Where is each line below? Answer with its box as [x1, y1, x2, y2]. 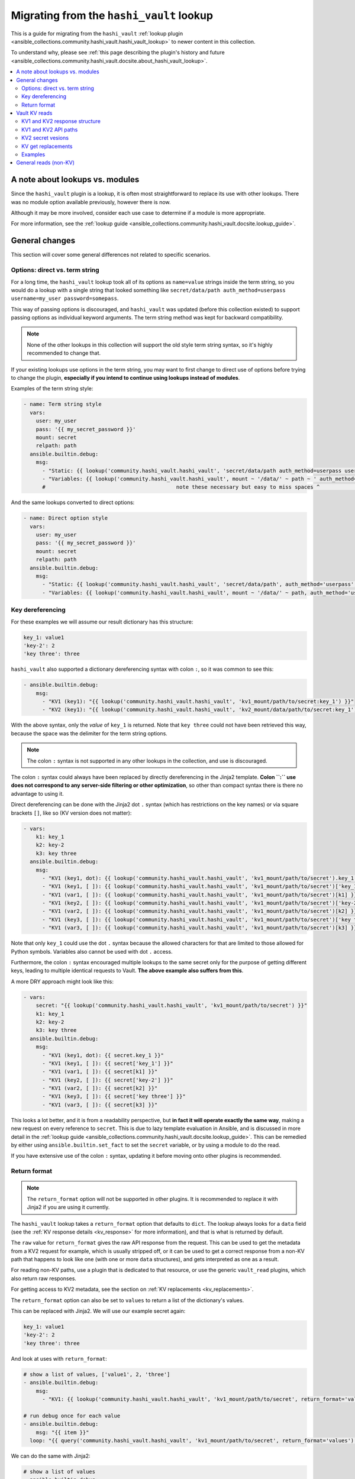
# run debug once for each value [23, 1412, 121, 1419]
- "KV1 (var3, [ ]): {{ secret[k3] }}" [42, 1101, 158, 1108]
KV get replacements [21, 143, 73, 150]
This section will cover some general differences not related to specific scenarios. [11, 251, 211, 259]
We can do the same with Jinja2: [11, 1452, 91, 1459]
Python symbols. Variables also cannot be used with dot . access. [11, 948, 173, 955]
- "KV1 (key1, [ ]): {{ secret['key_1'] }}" [42, 1060, 174, 1067]
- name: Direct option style [23, 515, 108, 522]
